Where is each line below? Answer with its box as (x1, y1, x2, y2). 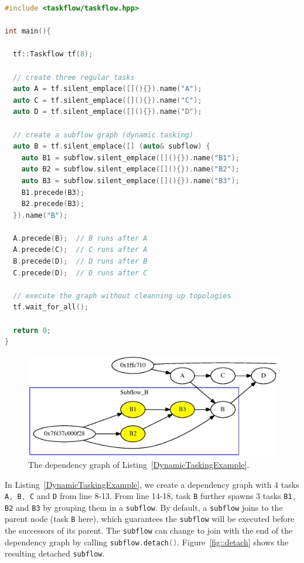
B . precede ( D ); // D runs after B (13, 257, 148, 266)
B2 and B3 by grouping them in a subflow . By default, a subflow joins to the (5, 501, 283, 513)
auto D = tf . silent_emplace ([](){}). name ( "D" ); (13, 107, 202, 116)
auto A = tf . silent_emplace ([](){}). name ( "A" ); (13, 85, 202, 93)
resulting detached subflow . (5, 547, 105, 559)
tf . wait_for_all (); (13, 303, 89, 312)
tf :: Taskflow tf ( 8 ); (13, 50, 93, 59)
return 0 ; (13, 326, 51, 335)
